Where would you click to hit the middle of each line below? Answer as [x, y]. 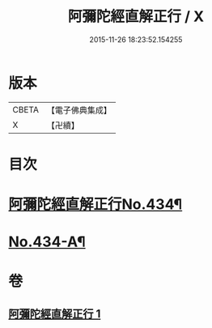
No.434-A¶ [47, 242]
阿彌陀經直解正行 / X [136, 17]
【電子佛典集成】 [79, 110]
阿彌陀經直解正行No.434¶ [95, 204]
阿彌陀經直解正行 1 [55, 314]
